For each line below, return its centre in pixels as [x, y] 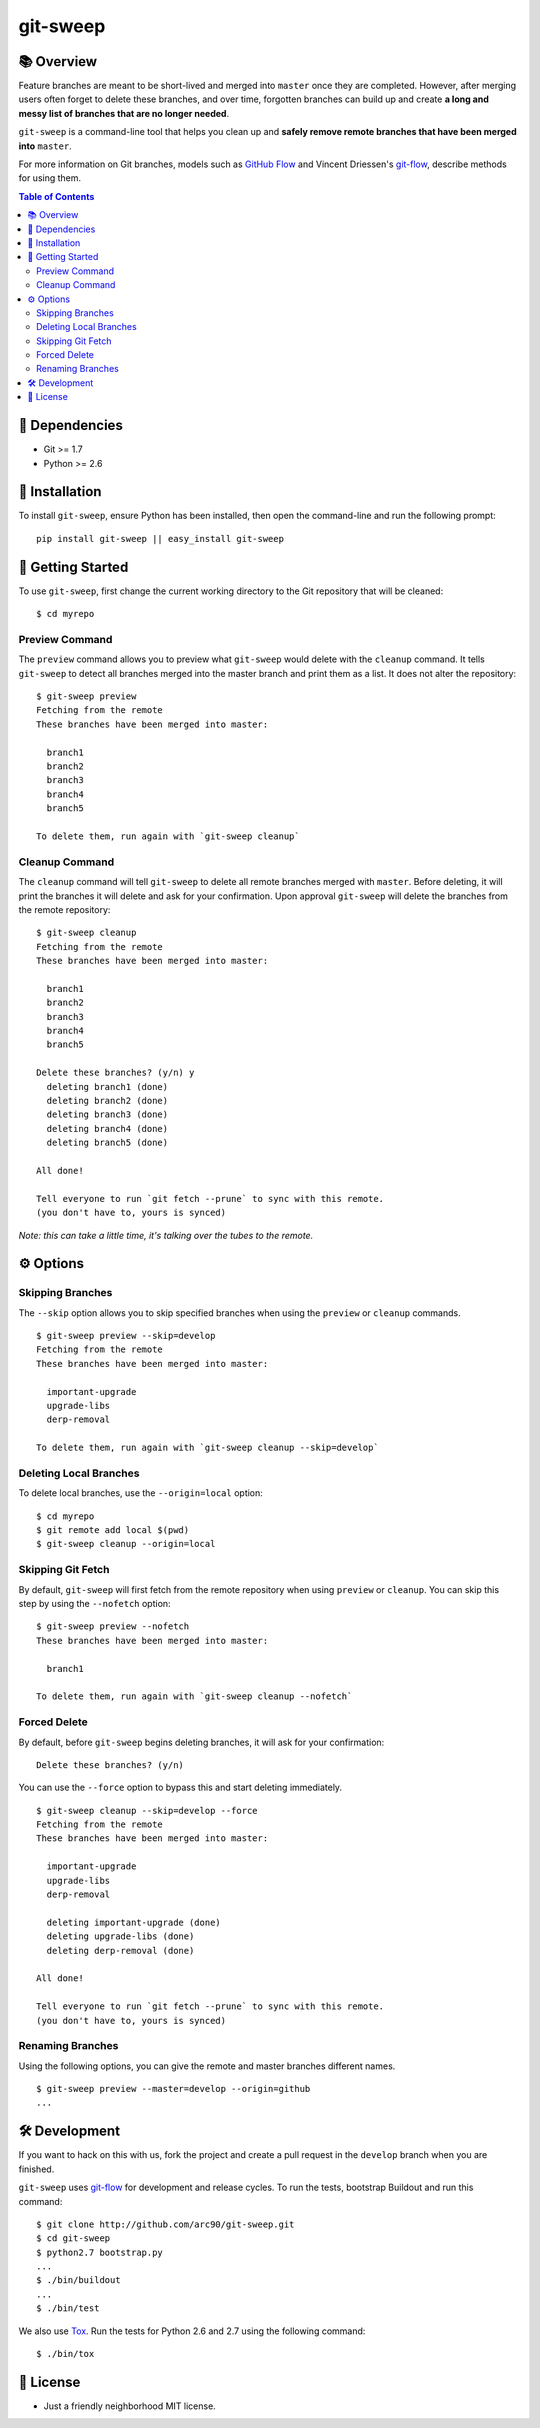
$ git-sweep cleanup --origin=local [126, 1544]
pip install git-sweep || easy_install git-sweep [160, 538]
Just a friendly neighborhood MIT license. [130, 2406]
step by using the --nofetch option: [94, 1604]
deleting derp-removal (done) [120, 1950]
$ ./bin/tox [65, 2354]
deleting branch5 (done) [107, 1143]
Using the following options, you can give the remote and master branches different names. [207, 2066]
